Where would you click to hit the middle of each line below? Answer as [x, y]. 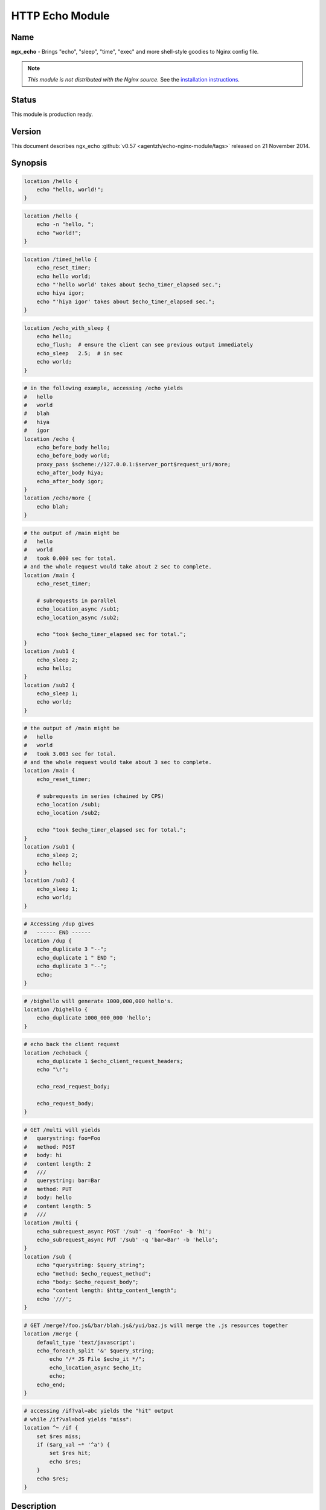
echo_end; [51, 1384]
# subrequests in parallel [77, 600]
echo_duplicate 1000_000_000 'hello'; [94, 1018]
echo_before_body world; [73, 456]
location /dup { [48, 941]
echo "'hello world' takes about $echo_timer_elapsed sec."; [129, 284]
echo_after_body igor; [70, 481]
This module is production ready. [52, 114]
